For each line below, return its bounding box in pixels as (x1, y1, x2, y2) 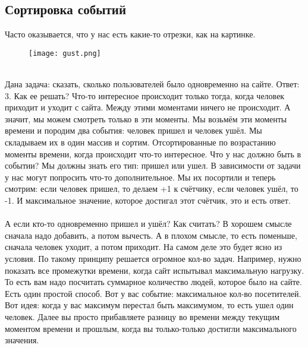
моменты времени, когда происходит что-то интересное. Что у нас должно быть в (5, 147, 301, 160)
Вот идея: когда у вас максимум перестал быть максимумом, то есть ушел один (5, 299, 294, 311)
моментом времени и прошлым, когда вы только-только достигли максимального (5, 322, 297, 334)
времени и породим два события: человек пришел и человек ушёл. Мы (5, 124, 262, 137)
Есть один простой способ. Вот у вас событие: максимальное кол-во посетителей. (5, 287, 301, 299)
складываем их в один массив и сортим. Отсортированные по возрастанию (5, 136, 276, 148)
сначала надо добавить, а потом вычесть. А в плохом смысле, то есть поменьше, (5, 229, 297, 241)
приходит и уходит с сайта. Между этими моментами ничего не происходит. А (5, 101, 291, 113)
